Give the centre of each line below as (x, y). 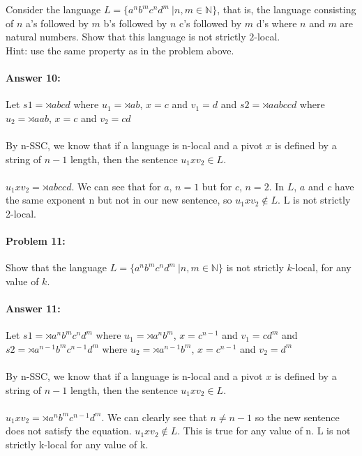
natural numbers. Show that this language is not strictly (126, 37)
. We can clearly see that (154, 417)
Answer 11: (33, 309)
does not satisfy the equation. (69, 431)
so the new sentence (297, 417)
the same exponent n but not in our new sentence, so (119, 200)
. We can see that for (116, 186)
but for (217, 186)
